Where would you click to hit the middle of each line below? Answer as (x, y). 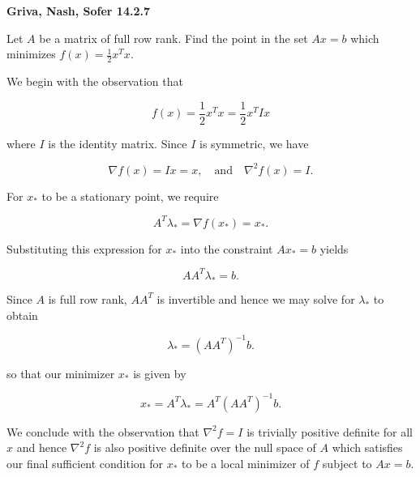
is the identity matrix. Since (118, 143)
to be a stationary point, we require (130, 196)
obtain (22, 315)
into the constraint (227, 248)
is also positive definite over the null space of (205, 447)
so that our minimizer (61, 373)
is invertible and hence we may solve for (256, 298)
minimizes (31, 54)
